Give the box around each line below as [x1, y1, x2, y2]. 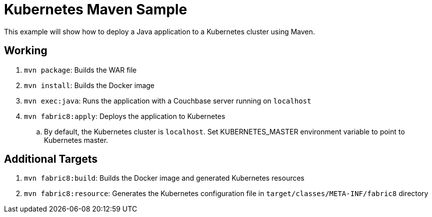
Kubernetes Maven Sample [4, 1, 187, 18]
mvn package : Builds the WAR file [24, 65, 137, 74]
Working [4, 44, 47, 57]
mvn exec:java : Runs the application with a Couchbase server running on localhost [24, 96, 312, 105]
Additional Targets [4, 153, 98, 166]
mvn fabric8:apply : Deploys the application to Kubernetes [24, 111, 225, 120]
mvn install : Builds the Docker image [24, 81, 155, 90]
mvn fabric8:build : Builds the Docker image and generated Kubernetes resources [24, 174, 305, 183]
